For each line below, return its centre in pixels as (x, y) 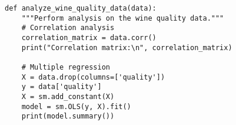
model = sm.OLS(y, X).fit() (76, 106)
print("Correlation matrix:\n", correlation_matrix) (127, 47)
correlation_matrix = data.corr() (89, 37)
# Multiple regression (66, 67)
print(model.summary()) (68, 116)
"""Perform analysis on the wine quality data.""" (123, 18)
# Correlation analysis (68, 28)
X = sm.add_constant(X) (68, 96)
